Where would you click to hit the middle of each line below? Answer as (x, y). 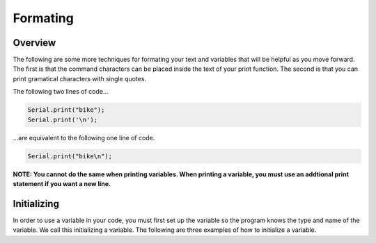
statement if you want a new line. (62, 183)
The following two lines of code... (61, 92)
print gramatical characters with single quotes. (79, 78)
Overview (34, 43)
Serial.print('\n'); (62, 119)
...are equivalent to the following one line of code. (84, 137)
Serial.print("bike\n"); (70, 156)
